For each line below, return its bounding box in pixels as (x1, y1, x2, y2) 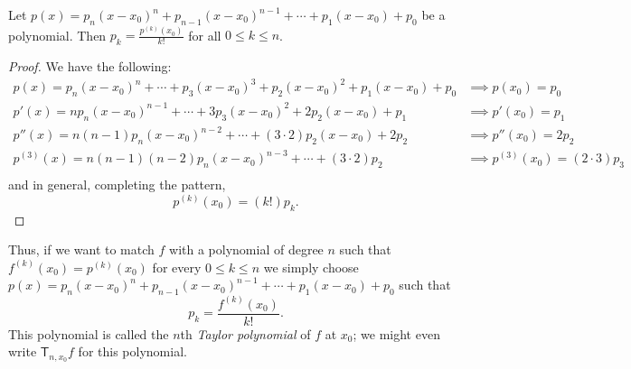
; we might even (353, 324, 440, 343)
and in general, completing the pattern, (8, 175, 226, 194)
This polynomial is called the (8, 324, 169, 343)
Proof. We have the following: (8, 57, 172, 76)
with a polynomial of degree (169, 240, 324, 259)
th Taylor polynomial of (180, 324, 311, 343)
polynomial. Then (8, 25, 107, 44)
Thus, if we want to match (8, 240, 155, 259)
